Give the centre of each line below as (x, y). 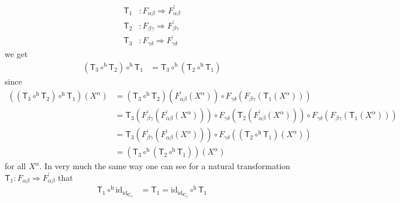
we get (16, 53)
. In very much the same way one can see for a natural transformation (165, 166)
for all (15, 166)
